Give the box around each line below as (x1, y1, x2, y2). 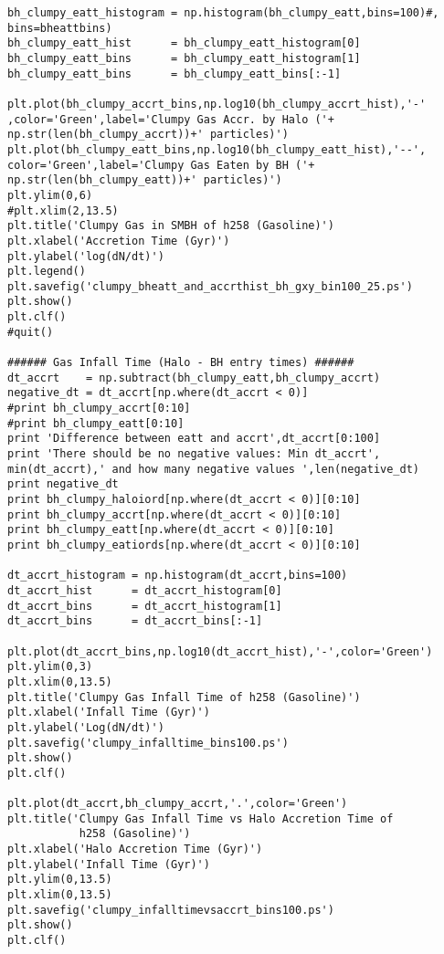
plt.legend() (7, 265, 86, 278)
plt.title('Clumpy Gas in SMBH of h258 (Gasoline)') (7, 219, 334, 233)
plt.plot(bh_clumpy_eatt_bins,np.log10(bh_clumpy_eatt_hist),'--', (7, 142, 427, 156)
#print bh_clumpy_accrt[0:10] (7, 402, 191, 415)
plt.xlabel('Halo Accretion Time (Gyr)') (7, 843, 263, 856)
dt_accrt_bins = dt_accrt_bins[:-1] (7, 614, 263, 628)
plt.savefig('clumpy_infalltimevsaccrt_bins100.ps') (7, 903, 334, 917)
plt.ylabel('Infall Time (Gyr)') (7, 857, 210, 871)
